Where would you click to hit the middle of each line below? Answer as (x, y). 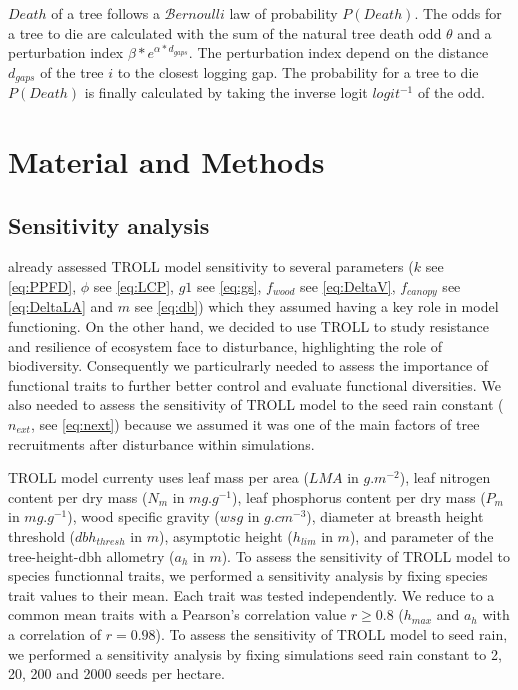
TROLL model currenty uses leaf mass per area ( (158, 477)
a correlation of (55, 633)
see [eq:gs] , (229, 286)
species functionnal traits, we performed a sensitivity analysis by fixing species (248, 575)
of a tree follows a (105, 13)
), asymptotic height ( (225, 535)
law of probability (283, 13)
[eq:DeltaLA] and (61, 306)
